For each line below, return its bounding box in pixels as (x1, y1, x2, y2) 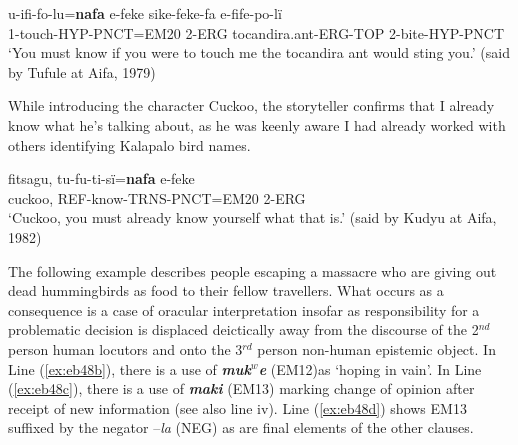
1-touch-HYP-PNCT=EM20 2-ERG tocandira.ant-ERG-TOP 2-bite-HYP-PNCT (8, 22, 505, 43)
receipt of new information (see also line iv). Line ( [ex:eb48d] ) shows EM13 (8, 397, 467, 418)
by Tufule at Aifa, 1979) (8, 61, 156, 82)
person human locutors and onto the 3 (8, 338, 243, 359)
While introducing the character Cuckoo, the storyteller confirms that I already (8, 95, 495, 116)
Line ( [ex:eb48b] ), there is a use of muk (8, 358, 251, 379)
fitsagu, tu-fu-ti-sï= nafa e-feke (8, 168, 195, 189)
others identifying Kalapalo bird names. (8, 134, 251, 155)
